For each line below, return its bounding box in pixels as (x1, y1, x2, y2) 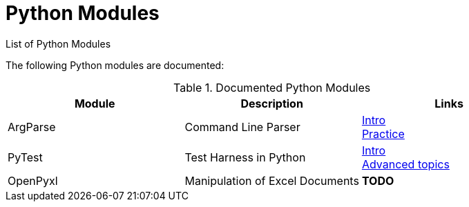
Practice (361, 126, 405, 141)
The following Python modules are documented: (6, 59, 224, 71)
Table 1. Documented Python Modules (173, 80, 371, 95)
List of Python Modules (6, 37, 111, 50)
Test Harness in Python (184, 150, 306, 164)
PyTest (8, 150, 43, 164)
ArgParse (8, 119, 56, 134)
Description (240, 96, 303, 110)
